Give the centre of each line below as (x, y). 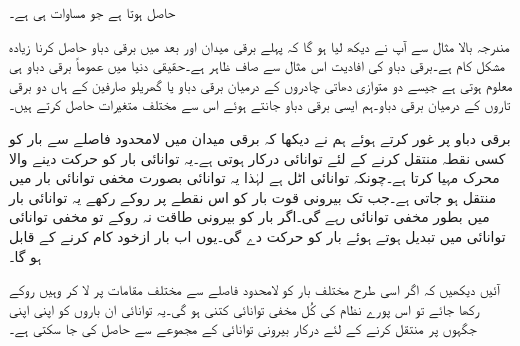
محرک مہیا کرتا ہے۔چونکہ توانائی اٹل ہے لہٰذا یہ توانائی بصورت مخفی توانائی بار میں (254, 177)
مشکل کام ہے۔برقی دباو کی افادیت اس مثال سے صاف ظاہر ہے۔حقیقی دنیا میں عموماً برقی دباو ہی (257, 65)
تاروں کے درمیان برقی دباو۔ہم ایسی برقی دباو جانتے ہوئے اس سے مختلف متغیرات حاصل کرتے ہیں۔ (260, 104)
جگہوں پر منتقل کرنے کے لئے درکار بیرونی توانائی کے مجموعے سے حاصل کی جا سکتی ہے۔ (243, 328)
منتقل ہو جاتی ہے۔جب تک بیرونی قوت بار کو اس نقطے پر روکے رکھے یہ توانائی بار (253, 196)
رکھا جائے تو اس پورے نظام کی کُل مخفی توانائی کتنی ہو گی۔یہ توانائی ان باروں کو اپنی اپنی (244, 308)
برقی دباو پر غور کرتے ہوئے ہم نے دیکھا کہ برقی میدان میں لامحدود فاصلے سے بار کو (260, 137)
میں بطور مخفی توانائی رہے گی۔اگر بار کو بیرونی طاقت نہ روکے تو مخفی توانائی (249, 216)
